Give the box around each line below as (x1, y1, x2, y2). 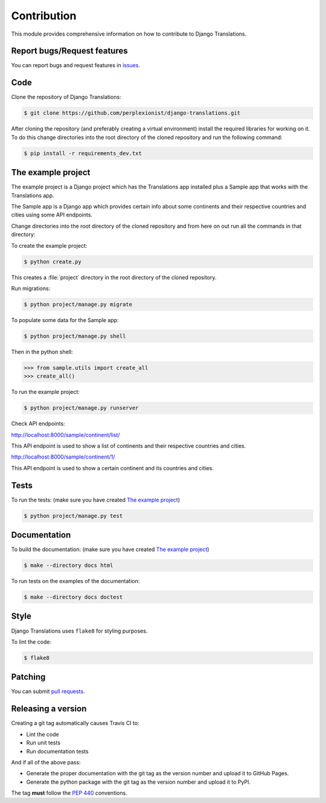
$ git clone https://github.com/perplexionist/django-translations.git (24, 109, 241, 117)
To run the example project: (11, 389, 80, 396)
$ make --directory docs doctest (24, 594, 123, 601)
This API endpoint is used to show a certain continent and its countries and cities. (11, 464, 214, 471)
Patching (11, 672, 46, 682)
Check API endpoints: (11, 420, 66, 427)
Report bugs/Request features (11, 46, 128, 56)
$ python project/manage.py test (24, 512, 123, 519)
